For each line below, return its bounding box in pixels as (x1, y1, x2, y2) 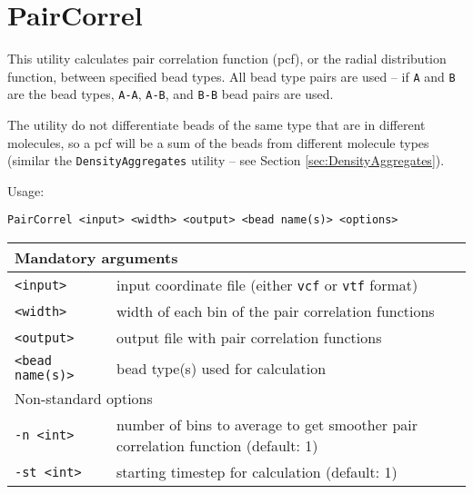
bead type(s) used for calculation (116, 357, 327, 379)
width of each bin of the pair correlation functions (116, 301, 435, 322)
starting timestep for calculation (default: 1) (116, 461, 398, 483)
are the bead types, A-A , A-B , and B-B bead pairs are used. (7, 84, 334, 104)
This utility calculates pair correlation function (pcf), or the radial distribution (7, 49, 447, 68)
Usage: (7, 181, 45, 200)
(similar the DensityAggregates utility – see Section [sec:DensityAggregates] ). (7, 151, 445, 170)
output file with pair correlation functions (116, 327, 382, 349)
